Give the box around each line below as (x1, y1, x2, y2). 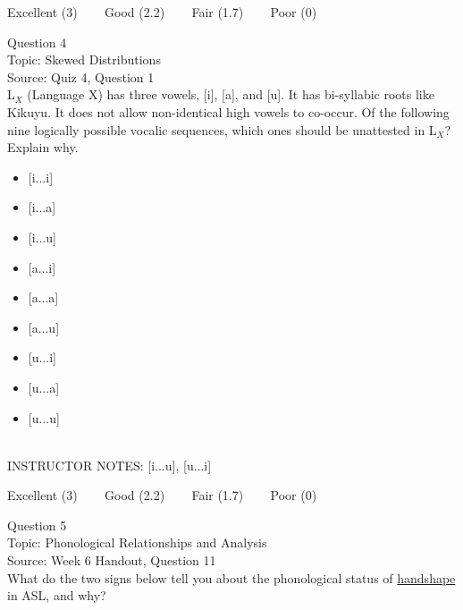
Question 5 (7, 515, 67, 534)
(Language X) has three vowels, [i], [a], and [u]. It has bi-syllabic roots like (27, 85, 434, 104)
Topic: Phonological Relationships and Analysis (7, 533, 267, 552)
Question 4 (7, 32, 67, 51)
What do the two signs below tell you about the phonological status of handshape (7, 568, 456, 587)
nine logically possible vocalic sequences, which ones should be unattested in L (7, 120, 437, 139)
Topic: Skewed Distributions (7, 50, 161, 69)
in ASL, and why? (7, 586, 106, 605)
